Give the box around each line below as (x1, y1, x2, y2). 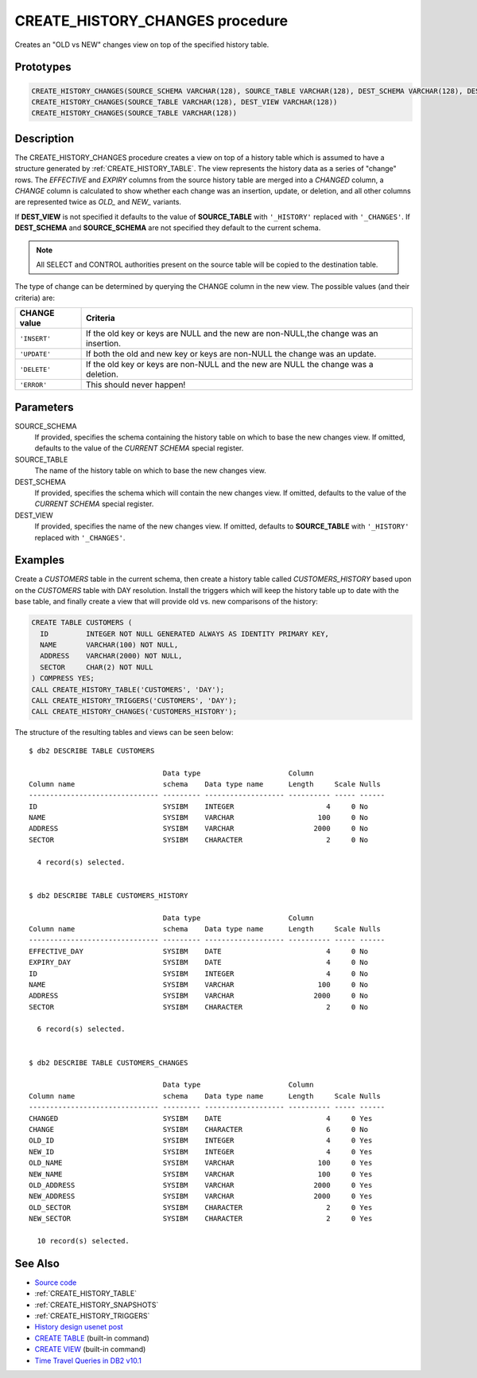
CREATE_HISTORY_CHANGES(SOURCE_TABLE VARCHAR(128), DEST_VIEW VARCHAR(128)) (31, 97, 338, 107)
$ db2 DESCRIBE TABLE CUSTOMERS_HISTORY (29, 891, 188, 900)
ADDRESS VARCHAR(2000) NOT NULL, (40, 651, 183, 661)
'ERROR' (19, 381, 48, 389)
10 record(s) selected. (37, 1236, 130, 1245)
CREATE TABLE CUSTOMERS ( (31, 618, 133, 627)
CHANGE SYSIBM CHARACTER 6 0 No (29, 1125, 369, 1134)
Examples (14, 553, 65, 567)
